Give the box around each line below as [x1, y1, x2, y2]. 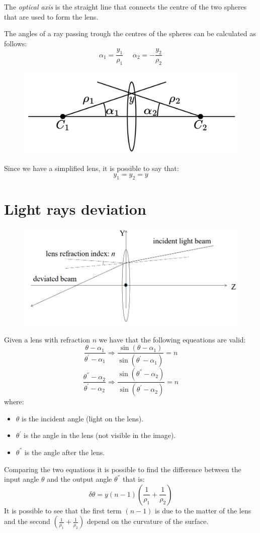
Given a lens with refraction [4, 334, 90, 344]
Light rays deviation [4, 198, 146, 219]
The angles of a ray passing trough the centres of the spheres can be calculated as [4, 28, 256, 39]
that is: [122, 474, 145, 484]
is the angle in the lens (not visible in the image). [23, 430, 176, 440]
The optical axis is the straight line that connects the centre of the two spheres [4, 2, 247, 12]
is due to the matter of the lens [155, 505, 251, 515]
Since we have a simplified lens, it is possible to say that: [4, 163, 179, 173]
